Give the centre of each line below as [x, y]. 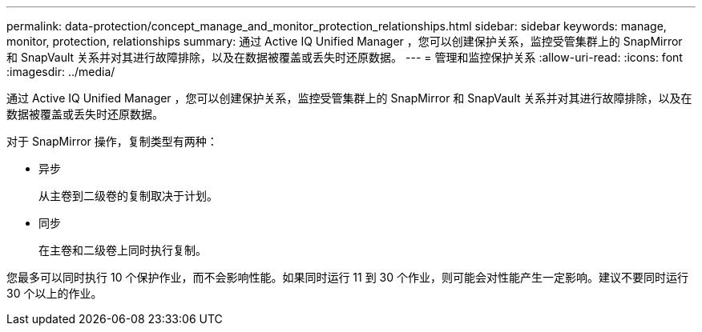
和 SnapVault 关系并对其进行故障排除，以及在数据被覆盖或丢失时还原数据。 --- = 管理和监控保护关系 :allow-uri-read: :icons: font [345, 57]
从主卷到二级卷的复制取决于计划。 [128, 196]
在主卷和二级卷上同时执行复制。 [123, 250]
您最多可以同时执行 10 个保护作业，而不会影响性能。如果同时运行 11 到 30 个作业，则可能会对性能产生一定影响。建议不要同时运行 [348, 277]
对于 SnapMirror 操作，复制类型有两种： [112, 141]
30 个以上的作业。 [54, 293]
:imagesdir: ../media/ [61, 72]
